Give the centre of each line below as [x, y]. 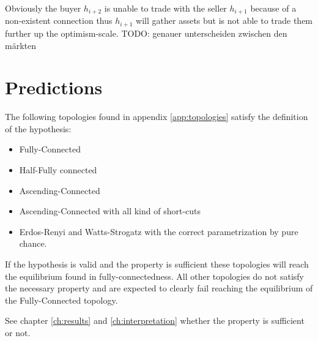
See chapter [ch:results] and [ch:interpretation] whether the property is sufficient [155, 320]
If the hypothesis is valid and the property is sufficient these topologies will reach [157, 264]
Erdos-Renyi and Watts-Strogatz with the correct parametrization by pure [159, 231]
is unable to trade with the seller [165, 8]
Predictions [54, 87]
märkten [20, 45]
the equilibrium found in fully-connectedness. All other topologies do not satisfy [154, 276]
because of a [273, 8]
